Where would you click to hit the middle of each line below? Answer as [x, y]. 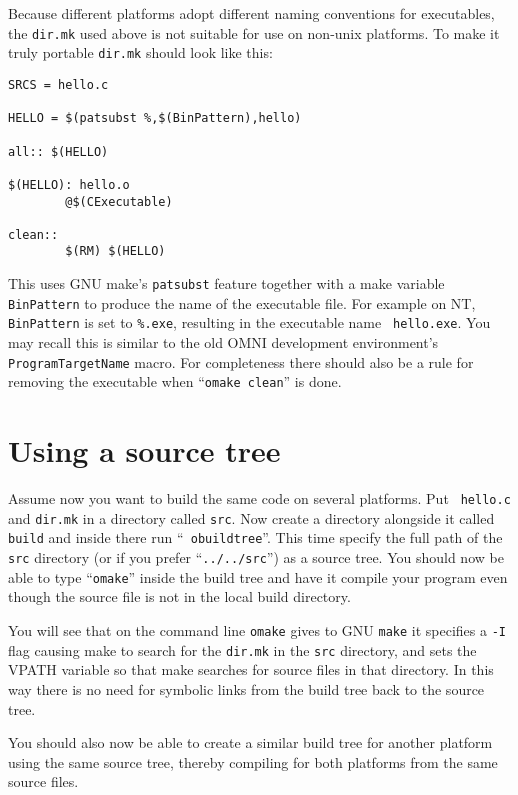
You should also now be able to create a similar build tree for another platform [250, 742]
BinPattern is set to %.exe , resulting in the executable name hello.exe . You [249, 322]
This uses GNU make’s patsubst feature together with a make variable [226, 283]
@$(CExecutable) [119, 201]
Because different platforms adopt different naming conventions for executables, [251, 13]
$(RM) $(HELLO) [115, 251]
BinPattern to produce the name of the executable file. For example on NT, [242, 302]
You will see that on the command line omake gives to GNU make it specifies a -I [257, 630]
